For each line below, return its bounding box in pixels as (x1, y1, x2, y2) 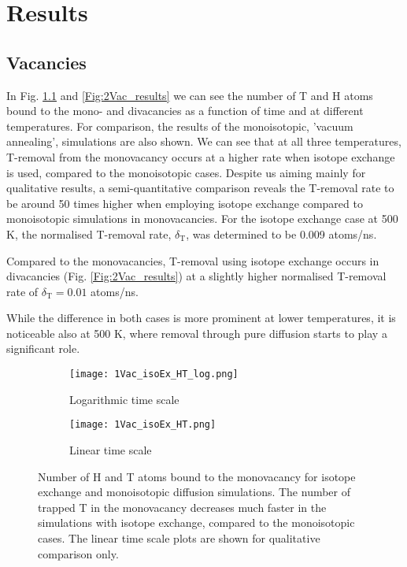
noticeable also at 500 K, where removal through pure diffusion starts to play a (6, 324, 387, 341)
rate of (6, 283, 39, 299)
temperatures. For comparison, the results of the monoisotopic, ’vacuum (6, 117, 353, 134)
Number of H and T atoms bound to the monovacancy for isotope (38, 468, 356, 484)
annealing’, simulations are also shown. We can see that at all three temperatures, (6, 133, 401, 150)
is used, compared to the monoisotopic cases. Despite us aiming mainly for (6, 164, 366, 180)
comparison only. (38, 545, 119, 561)
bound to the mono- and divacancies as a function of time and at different (6, 102, 364, 119)
